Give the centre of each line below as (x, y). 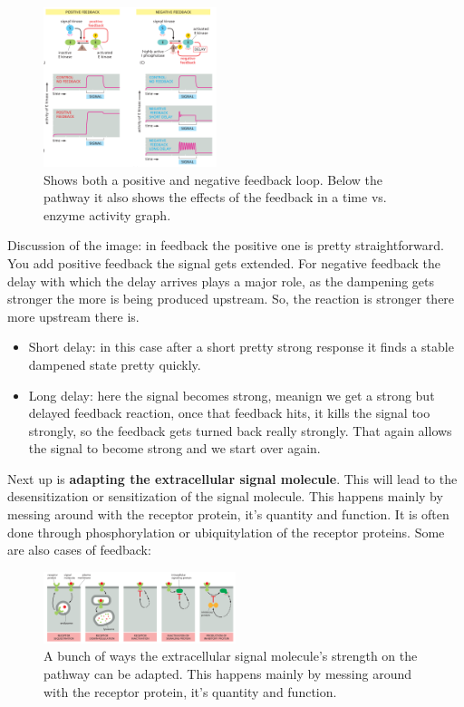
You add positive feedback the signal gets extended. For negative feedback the (224, 262)
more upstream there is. (73, 316)
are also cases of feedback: (79, 550)
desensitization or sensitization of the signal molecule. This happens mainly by (225, 496)
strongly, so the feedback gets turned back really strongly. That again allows (240, 430)
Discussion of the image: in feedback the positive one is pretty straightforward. (226, 245)
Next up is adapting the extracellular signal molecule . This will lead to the (232, 478)
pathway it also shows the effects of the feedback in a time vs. (215, 197)
